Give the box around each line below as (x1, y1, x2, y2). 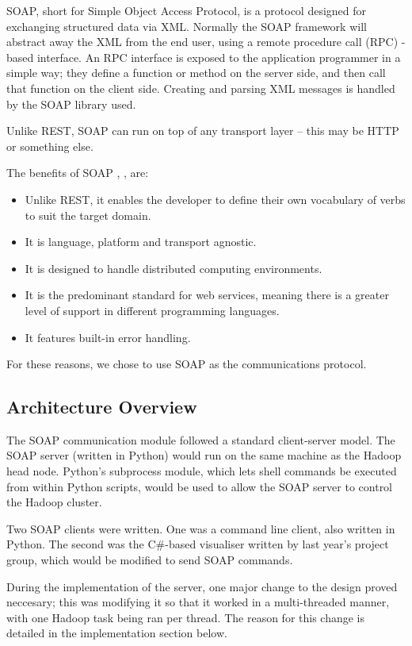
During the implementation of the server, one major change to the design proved (6, 578, 398, 594)
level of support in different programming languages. (25, 302, 280, 318)
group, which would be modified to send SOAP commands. (6, 552, 293, 568)
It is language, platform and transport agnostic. (25, 233, 257, 250)
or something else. (6, 137, 93, 154)
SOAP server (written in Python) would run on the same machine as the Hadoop (6, 447, 402, 463)
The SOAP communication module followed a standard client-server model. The (6, 431, 395, 448)
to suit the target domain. (25, 206, 151, 223)
